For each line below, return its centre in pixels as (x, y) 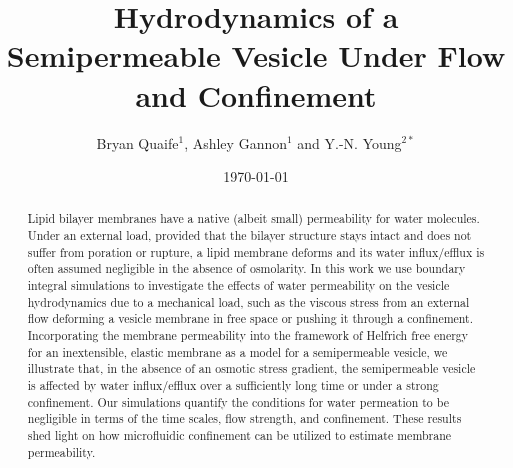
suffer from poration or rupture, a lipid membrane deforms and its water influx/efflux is (256, 251)
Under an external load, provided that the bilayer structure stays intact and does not (249, 235)
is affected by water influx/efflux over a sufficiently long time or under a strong (233, 385)
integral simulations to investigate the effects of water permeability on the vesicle (238, 285)
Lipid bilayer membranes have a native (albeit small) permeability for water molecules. (253, 218)
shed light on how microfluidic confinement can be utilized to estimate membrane (239, 435)
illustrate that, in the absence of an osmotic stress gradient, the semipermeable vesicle (251, 368)
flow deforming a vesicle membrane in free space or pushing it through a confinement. (250, 318)
